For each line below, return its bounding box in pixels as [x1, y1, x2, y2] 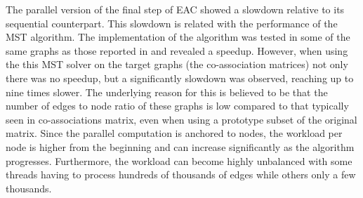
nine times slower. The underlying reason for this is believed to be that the [6, 84, 328, 99]
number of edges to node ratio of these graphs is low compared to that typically [6, 98, 349, 113]
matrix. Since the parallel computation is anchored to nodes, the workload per [6, 126, 343, 140]
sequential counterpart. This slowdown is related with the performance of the [6, 15, 338, 30]
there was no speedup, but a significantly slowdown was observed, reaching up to [6, 70, 354, 85]
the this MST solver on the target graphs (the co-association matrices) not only [6, 57, 348, 72]
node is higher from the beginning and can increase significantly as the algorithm [6, 139, 355, 154]
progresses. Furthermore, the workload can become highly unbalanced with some [6, 153, 352, 168]
